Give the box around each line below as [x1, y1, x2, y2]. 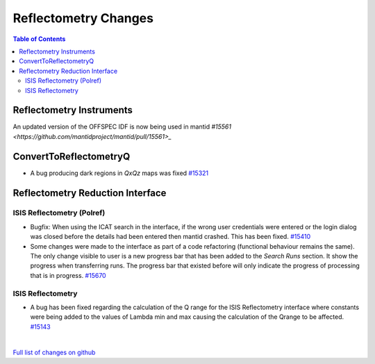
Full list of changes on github [12, 348, 96, 356]
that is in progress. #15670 [30, 271, 107, 279]
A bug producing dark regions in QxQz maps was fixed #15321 [30, 169, 209, 177]
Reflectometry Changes [12, 10, 154, 26]
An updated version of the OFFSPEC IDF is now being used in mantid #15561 [12, 122, 232, 131]
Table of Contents [12, 35, 66, 43]
